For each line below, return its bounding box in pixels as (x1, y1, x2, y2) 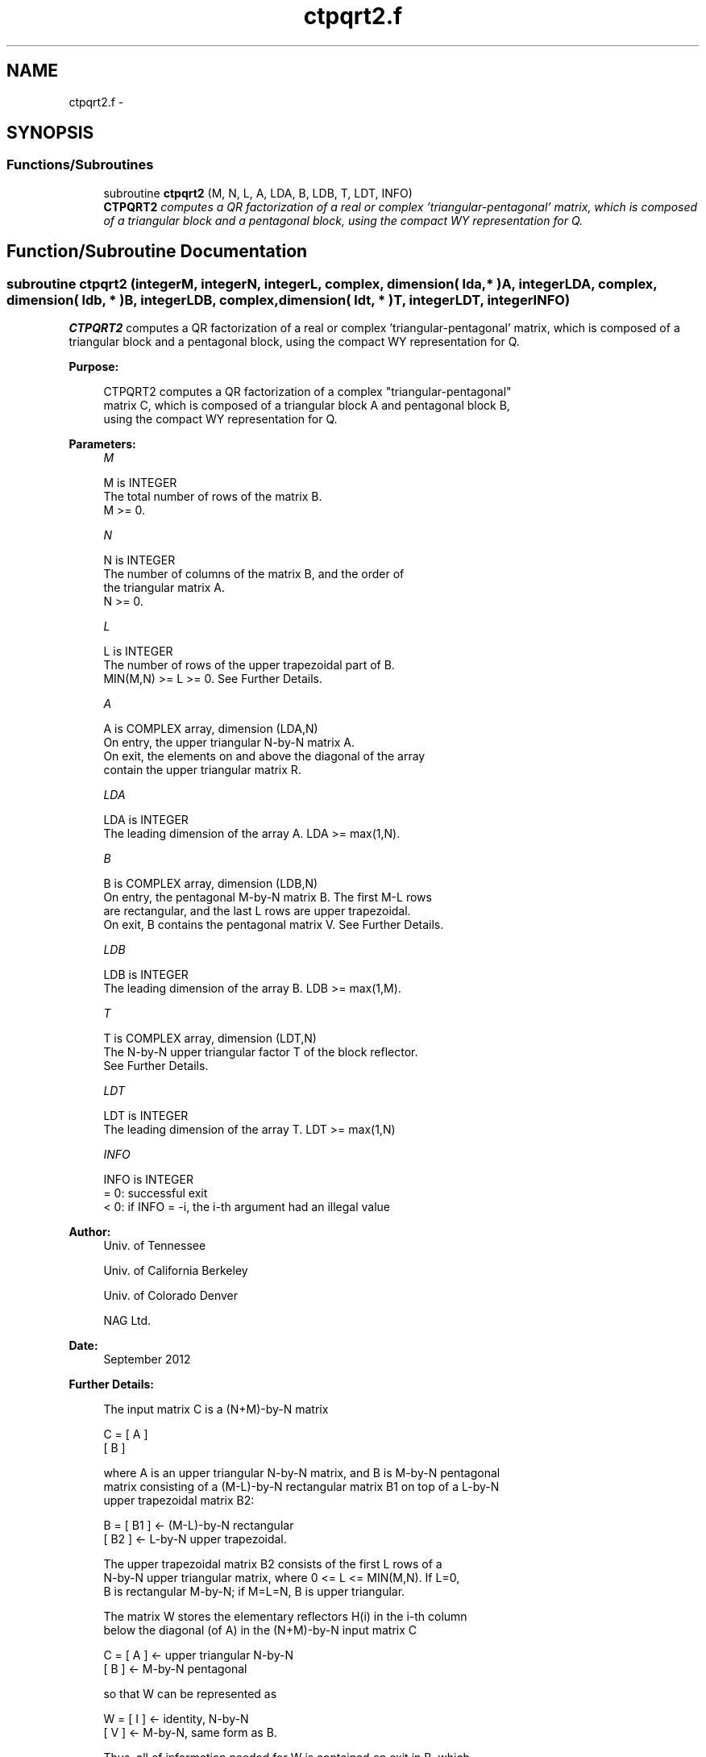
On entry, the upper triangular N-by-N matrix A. (103, 735, 355, 750)
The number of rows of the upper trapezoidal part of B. (103, 658, 395, 672)
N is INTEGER (103, 553, 176, 568)
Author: (69, 1225, 111, 1239)
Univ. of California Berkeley (103, 1264, 248, 1278)
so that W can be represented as (103, 1687, 277, 1701)
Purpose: (69, 360, 119, 374)
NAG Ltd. (103, 1314, 152, 1328)
